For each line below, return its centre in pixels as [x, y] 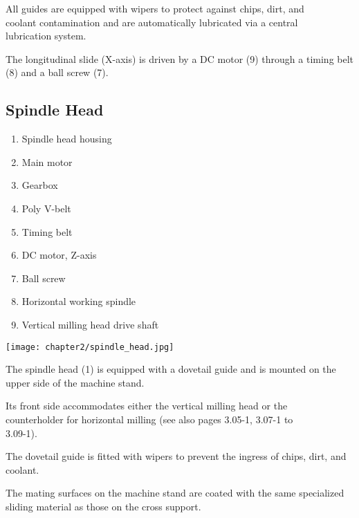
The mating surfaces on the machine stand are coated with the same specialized [175, 493]
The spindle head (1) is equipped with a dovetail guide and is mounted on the [171, 369]
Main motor [47, 161]
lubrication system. [46, 36]
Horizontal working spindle [79, 301]
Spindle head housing [67, 139]
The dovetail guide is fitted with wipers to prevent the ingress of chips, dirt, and [176, 456]
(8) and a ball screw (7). [57, 72]
